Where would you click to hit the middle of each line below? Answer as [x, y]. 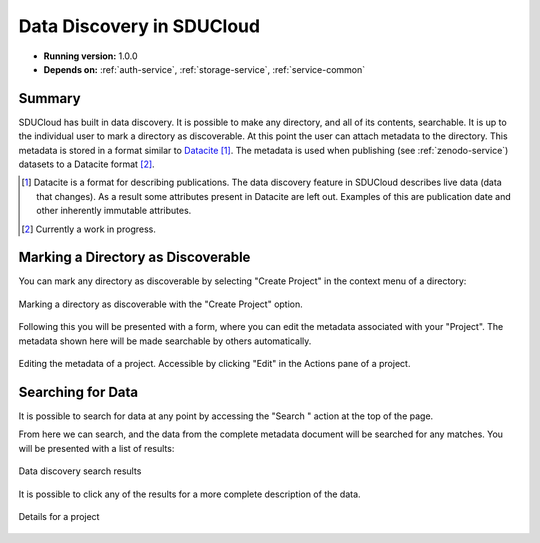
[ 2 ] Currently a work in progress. [89, 229]
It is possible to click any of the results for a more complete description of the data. [189, 494]
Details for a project [59, 516]
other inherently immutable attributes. [114, 211]
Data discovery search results [80, 471]
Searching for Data [78, 391]
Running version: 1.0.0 [91, 56]
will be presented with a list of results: [96, 448]
